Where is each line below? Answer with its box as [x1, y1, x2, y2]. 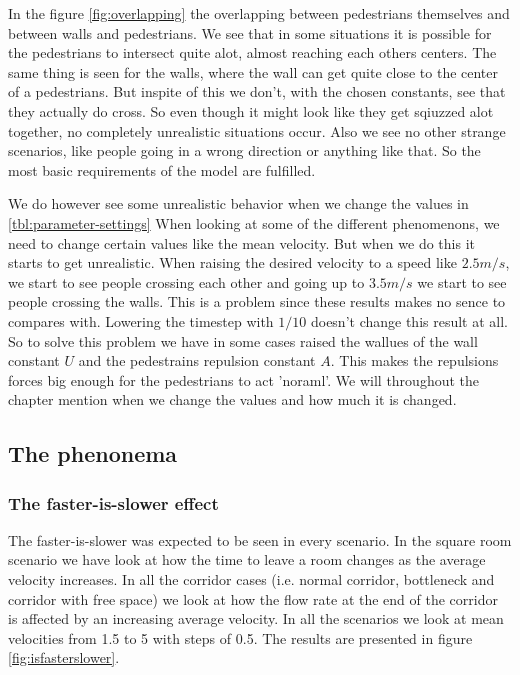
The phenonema [8, 438, 178, 469]
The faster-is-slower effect [8, 490, 219, 515]
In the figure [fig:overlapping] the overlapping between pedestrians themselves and [8, 3, 510, 23]
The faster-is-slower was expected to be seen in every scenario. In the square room [8, 529, 512, 550]
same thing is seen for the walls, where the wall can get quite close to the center [8, 61, 499, 82]
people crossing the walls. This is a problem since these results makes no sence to [8, 291, 506, 312]
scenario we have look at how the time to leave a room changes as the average [8, 549, 486, 570]
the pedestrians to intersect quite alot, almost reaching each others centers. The [8, 42, 497, 63]
